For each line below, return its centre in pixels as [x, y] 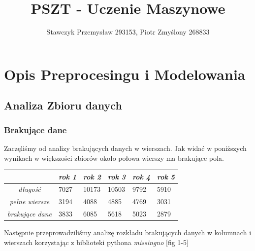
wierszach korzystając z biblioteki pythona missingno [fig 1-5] [96, 242]
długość [30, 189]
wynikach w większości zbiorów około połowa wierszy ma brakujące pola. [114, 158]
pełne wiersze [30, 201]
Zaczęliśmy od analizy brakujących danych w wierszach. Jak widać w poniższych [125, 148]
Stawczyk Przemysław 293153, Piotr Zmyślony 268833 [128, 32]
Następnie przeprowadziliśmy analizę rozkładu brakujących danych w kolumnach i [128, 233]
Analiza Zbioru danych [63, 105]
